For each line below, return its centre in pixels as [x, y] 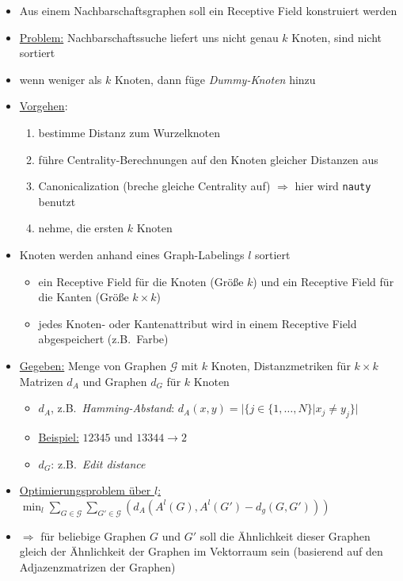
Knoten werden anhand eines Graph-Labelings [132, 254]
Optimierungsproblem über [85, 490]
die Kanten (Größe [84, 297]
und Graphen [115, 381]
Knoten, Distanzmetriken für [281, 365]
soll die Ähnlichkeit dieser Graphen [285, 535]
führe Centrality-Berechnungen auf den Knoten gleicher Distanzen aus [208, 159]
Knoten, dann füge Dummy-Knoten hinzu [215, 79]
